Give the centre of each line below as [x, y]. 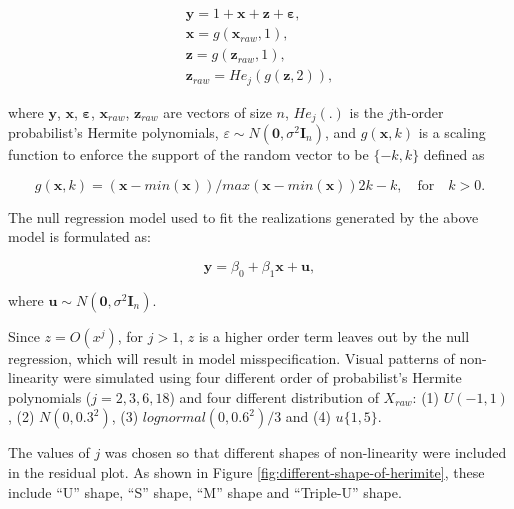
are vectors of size [217, 111]
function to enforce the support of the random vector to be [188, 154]
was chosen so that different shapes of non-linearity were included [305, 452]
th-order [418, 111]
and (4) [308, 416]
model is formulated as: [79, 236]
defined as [454, 154]
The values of [49, 452]
